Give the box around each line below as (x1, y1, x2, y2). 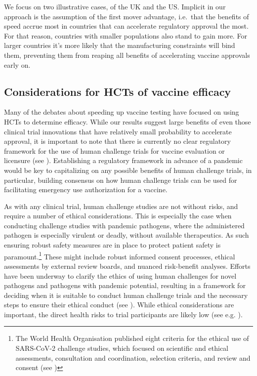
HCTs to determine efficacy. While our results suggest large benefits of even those (4, 116, 251, 126)
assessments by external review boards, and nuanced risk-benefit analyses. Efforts (4, 260, 251, 271)
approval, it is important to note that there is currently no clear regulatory (4, 136, 231, 146)
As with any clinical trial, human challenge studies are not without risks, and (4, 201, 238, 211)
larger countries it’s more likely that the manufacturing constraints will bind (4, 40, 235, 50)
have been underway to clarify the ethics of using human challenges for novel (4, 270, 237, 281)
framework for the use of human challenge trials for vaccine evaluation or (4, 145, 225, 156)
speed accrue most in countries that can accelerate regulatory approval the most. (4, 21, 249, 31)
